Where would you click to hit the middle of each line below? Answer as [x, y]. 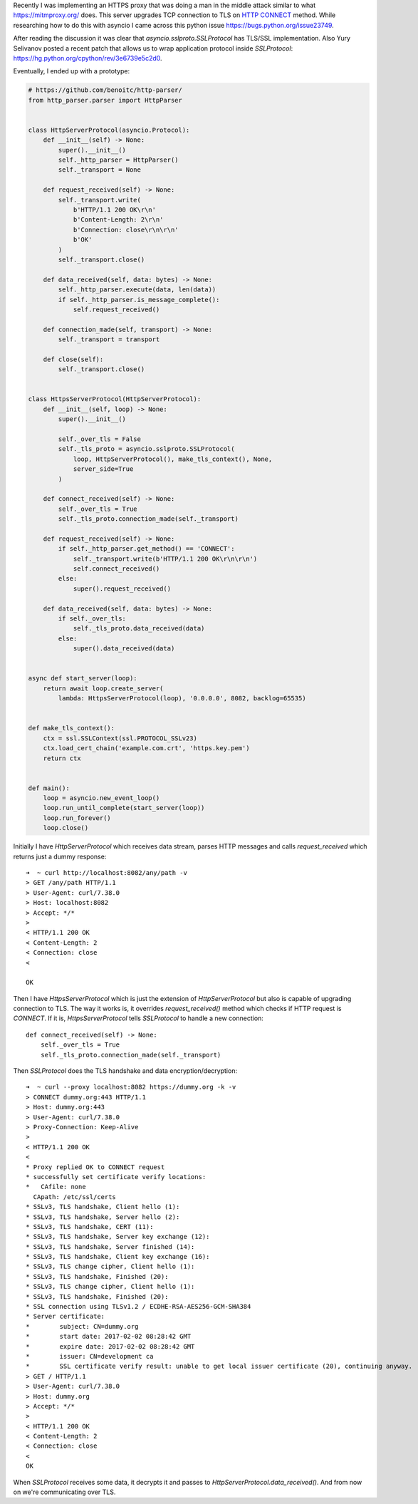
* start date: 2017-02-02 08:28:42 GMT [109, 1337]
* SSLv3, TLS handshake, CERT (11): [90, 1226]
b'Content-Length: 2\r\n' [118, 220]
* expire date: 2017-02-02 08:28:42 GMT [110, 1346]
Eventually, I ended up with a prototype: [72, 71]
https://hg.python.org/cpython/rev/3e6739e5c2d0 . [88, 58]
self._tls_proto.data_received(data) [139, 628]
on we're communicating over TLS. [64, 1492]
